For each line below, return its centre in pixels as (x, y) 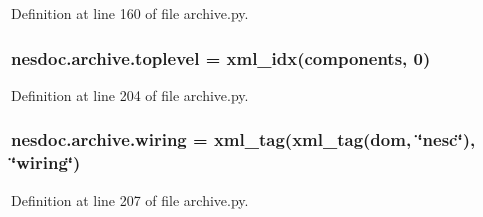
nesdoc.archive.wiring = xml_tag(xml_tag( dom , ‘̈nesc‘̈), (243, 139)
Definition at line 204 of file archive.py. (130, 94)
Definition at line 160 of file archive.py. (130, 13)
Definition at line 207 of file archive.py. (130, 199)
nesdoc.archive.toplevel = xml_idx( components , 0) (221, 57)
